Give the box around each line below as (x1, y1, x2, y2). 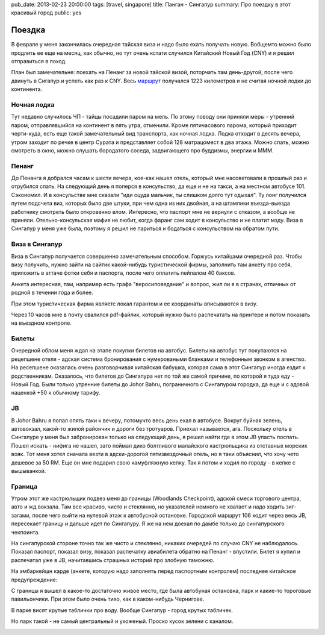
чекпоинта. (11, 528, 40, 536)
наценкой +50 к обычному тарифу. (11, 389, 101, 396)
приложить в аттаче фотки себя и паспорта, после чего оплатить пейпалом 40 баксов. (11, 269, 236, 277)
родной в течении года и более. (11, 289, 93, 296)
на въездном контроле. (11, 319, 72, 327)
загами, (11, 511, 31, 519)
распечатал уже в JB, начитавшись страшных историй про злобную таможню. (11, 556, 215, 563)
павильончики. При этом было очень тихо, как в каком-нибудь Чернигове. (11, 595, 205, 602)
